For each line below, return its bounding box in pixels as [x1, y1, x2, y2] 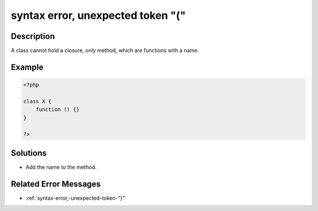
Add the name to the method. [25, 163, 97, 170]
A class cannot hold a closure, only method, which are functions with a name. [11, 47, 200, 54]
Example [11, 62, 44, 72]
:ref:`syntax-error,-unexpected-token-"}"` [25, 194, 127, 202]
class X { [23, 98, 52, 104]
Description [11, 31, 55, 41]
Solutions [11, 148, 47, 158]
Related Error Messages [11, 179, 101, 189]
